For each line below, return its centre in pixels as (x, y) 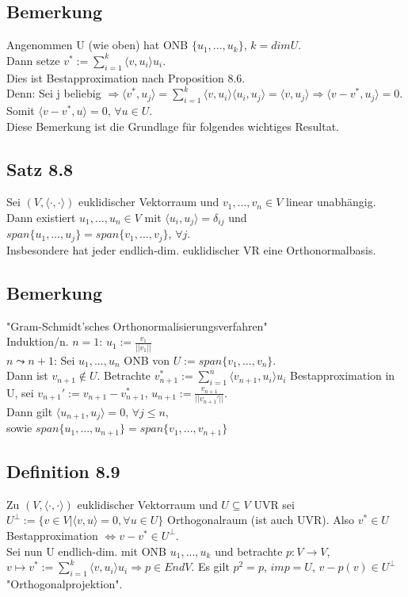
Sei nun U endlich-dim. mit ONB (87, 551)
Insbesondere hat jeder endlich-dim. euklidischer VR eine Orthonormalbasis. (191, 249)
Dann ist (27, 375)
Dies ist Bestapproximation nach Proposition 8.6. (126, 77)
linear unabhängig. (331, 202)
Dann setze (33, 60)
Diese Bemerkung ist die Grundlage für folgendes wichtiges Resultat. (173, 126)
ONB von (147, 360)
